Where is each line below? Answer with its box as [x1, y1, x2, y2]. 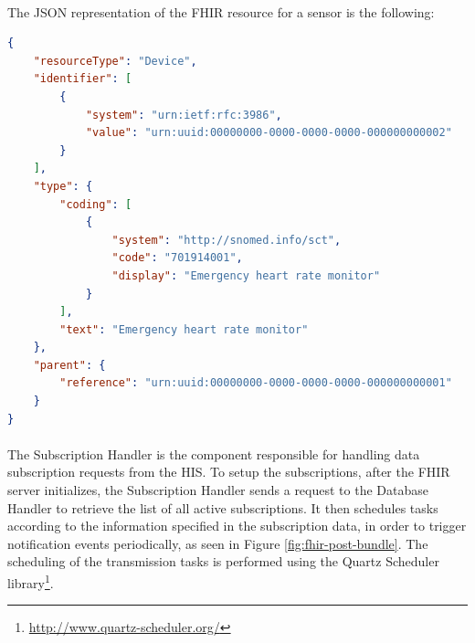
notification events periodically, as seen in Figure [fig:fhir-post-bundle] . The [7, 533, 428, 553]
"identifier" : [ [33, 72, 132, 86]
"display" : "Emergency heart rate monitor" [111, 269, 381, 282]
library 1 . [7, 571, 54, 592]
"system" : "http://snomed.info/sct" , [111, 233, 342, 247]
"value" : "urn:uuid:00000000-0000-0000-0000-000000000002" [85, 126, 452, 140]
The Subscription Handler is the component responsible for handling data [7, 444, 420, 463]
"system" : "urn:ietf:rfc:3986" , [85, 108, 282, 121]
